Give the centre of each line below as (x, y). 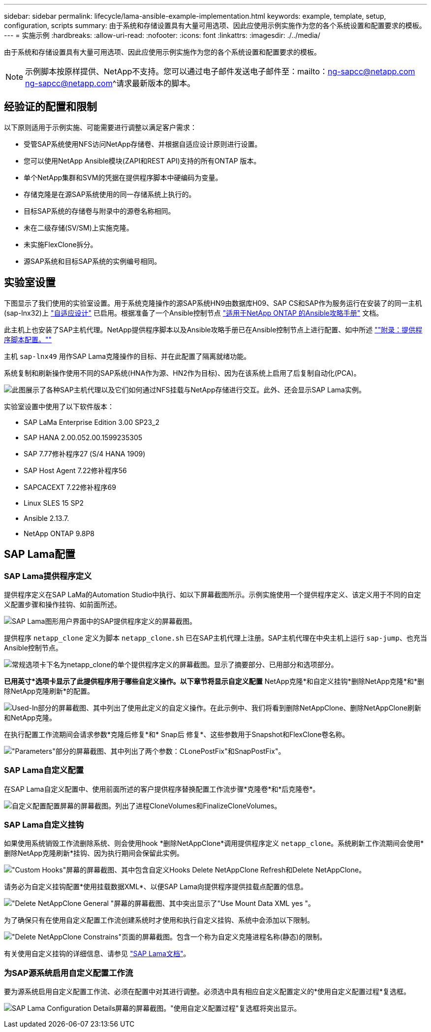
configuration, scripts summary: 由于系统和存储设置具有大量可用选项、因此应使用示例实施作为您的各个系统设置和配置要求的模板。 (215, 25)
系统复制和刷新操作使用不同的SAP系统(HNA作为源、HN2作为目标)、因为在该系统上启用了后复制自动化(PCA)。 (182, 373)
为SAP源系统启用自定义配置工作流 (69, 973)
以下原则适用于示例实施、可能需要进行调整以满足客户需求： (100, 127)
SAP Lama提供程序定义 (48, 576)
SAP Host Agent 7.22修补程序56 (75, 470)
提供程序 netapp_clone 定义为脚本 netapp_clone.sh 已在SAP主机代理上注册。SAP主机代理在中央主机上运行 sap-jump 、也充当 (215, 638)
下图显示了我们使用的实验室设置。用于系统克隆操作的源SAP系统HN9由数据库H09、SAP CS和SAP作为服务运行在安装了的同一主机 (213, 303)
